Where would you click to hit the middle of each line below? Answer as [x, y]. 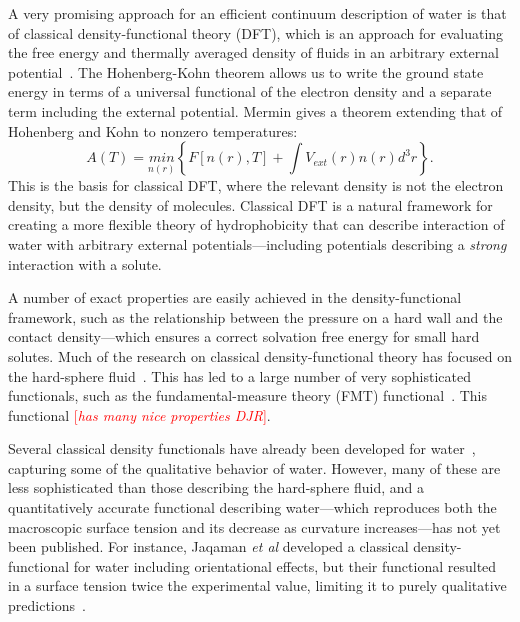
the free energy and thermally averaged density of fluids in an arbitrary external [253, 52]
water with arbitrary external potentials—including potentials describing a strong [257, 243]
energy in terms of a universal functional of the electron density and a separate [250, 91]
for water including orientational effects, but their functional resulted [285, 565]
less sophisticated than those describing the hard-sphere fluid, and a [216, 487]
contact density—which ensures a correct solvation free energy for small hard [244, 336]
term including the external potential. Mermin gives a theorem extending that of [255, 110]
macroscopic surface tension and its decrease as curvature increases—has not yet [254, 526]
